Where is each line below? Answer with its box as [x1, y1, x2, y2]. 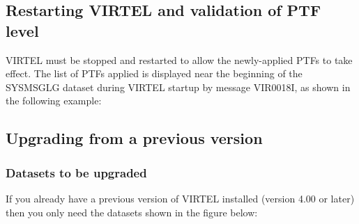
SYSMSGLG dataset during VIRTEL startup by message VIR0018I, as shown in [6, 79, 351, 94]
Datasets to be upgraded [6, 163, 147, 181]
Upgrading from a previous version [6, 127, 263, 149]
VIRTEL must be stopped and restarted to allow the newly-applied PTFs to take [6, 52, 353, 67]
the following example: [6, 93, 102, 108]
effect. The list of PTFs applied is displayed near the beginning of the [6, 66, 303, 81]
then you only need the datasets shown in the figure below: [6, 205, 258, 219]
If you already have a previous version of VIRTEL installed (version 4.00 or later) [6, 191, 355, 205]
